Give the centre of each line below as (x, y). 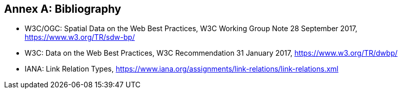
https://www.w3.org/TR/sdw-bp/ (80, 37)
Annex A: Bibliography (63, 9)
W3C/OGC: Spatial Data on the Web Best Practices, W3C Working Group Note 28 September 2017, (191, 29)
